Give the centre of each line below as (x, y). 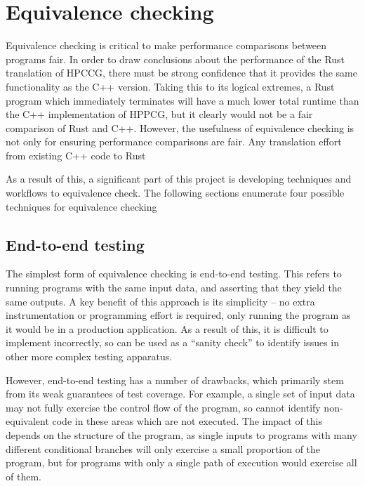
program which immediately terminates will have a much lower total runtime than (182, 100)
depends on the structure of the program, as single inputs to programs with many (181, 434)
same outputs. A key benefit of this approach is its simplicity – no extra (160, 301)
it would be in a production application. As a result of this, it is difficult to (167, 328)
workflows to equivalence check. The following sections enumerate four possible (175, 193)
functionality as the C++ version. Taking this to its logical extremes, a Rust (170, 86)
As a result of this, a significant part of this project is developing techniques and (179, 179)
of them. (24, 476)
